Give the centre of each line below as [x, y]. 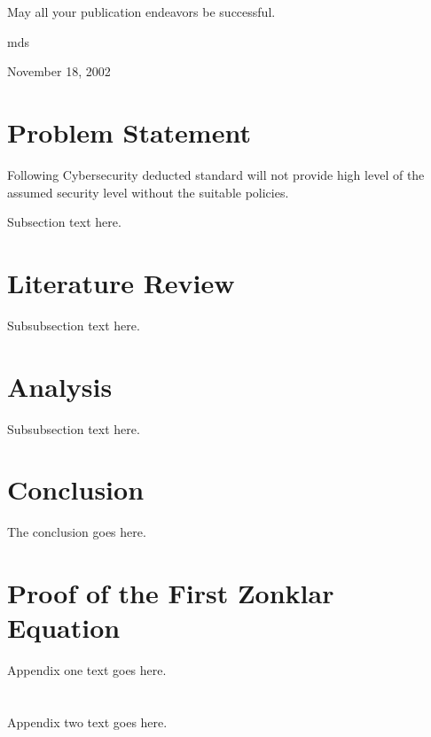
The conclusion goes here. [77, 532]
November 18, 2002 [59, 71]
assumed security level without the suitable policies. [148, 192]
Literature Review [121, 282]
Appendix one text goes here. [87, 670]
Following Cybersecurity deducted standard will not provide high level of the [216, 174]
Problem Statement [129, 132]
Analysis [60, 386]
